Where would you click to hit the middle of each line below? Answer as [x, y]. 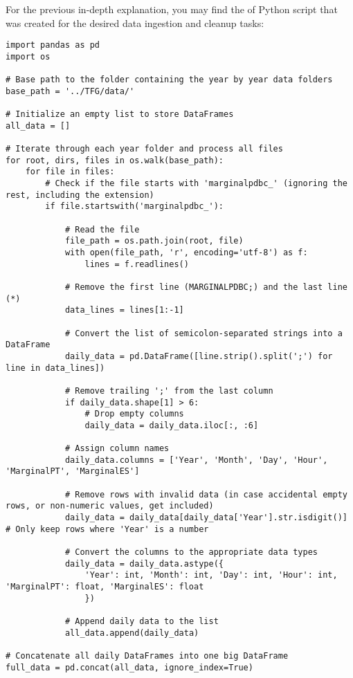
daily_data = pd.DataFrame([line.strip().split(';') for [199, 356]
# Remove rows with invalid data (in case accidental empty [206, 494]
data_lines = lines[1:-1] [124, 310]
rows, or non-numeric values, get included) [110, 506]
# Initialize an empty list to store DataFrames [120, 114]
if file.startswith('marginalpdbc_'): [134, 207]
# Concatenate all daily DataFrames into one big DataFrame [147, 656]
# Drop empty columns [134, 414]
